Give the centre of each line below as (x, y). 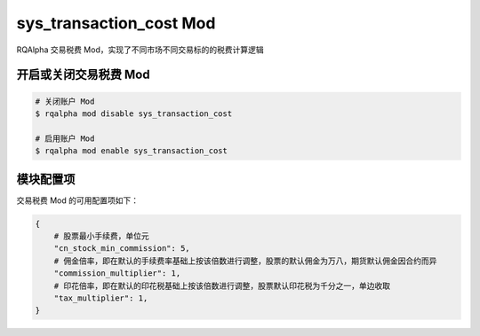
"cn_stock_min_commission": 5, (122, 249)
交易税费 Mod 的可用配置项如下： (78, 200)
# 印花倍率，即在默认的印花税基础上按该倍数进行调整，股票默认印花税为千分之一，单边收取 (222, 285)
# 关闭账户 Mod (65, 101)
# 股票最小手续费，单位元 (102, 236)
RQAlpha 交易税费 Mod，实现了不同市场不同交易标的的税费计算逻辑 (140, 50)
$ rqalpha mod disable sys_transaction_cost (134, 113)
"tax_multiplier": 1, (101, 298)
